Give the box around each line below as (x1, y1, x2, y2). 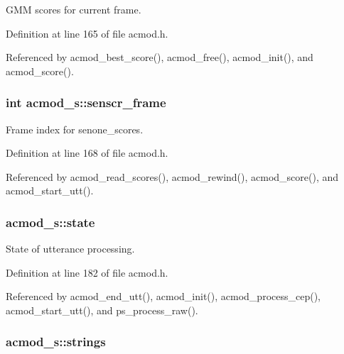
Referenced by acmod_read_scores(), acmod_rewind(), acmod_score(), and (6, 169, 339, 184)
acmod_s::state (6, 213, 95, 231)
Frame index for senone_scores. (6, 121, 144, 136)
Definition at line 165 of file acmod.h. (6, 26, 168, 40)
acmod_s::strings (6, 333, 106, 350)
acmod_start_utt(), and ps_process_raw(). (6, 302, 198, 317)
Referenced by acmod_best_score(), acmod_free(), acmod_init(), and (6, 50, 313, 65)
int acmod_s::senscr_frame (6, 94, 166, 111)
